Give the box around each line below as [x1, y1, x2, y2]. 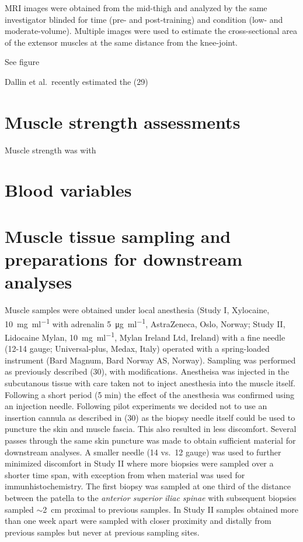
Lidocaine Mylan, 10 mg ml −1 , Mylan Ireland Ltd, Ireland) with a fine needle [5, 330, 285, 343]
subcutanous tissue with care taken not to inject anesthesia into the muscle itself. [5, 377, 296, 389]
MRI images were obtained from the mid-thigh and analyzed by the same [5, 2, 267, 13]
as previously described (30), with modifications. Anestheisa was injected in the [5, 365, 290, 378]
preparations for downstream [5, 247, 243, 271]
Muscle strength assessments [5, 109, 241, 133]
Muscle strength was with [5, 143, 96, 156]
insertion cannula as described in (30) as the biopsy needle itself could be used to [5, 411, 295, 423]
